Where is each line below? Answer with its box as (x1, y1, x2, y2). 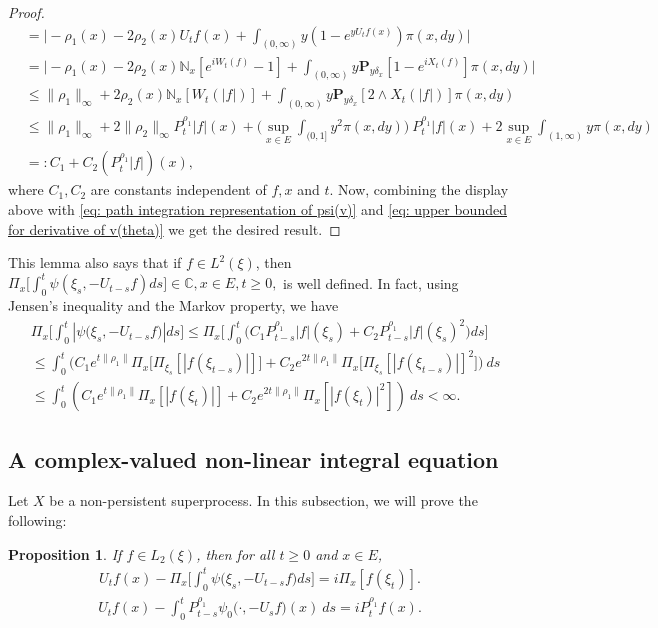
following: (8, 510, 67, 531)
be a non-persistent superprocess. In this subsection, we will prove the (49, 490, 478, 511)
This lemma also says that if (8, 252, 182, 273)
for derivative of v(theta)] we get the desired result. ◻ (8, 218, 341, 239)
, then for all (196, 543, 275, 564)
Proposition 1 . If (8, 543, 122, 564)
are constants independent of (90, 179, 267, 200)
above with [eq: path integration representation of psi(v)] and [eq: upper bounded (8, 198, 507, 219)
